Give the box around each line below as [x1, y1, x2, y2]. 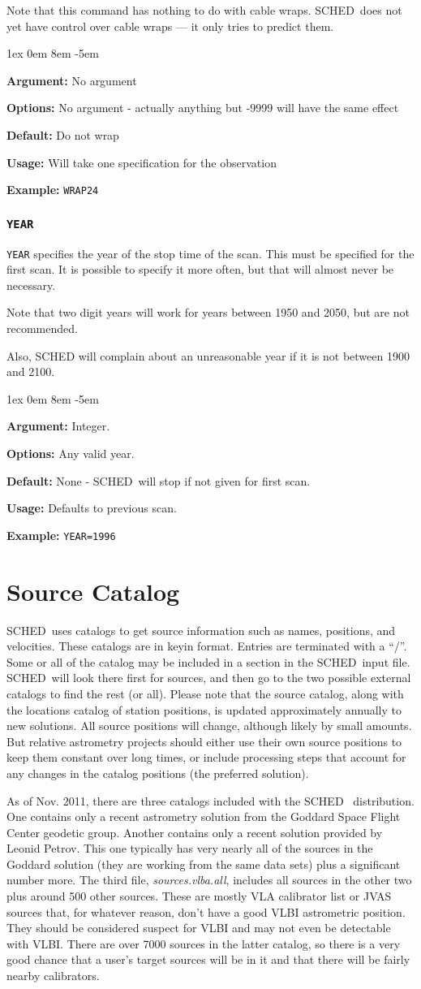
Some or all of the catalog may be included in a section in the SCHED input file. [6, 653, 410, 670]
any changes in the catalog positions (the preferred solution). [6, 764, 309, 781]
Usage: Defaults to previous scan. [6, 499, 177, 516]
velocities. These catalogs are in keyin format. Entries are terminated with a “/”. [6, 637, 407, 654]
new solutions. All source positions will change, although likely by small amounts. [6, 717, 412, 734]
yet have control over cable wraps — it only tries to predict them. [6, 17, 334, 34]
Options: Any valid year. [6, 445, 135, 461]
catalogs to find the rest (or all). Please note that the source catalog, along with [6, 685, 404, 702]
